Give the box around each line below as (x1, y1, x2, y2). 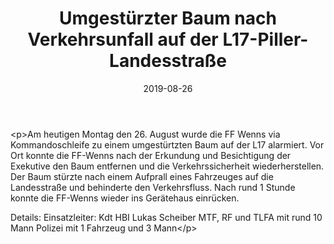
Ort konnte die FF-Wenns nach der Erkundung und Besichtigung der (10, 149, 292, 161)
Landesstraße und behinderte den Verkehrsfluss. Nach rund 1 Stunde (10, 181, 296, 193)
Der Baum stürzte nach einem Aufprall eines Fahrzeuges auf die (10, 170, 274, 182)
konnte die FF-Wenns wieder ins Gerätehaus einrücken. (10, 192, 240, 204)
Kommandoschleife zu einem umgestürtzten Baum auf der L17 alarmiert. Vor (10, 138, 325, 151)
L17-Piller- (222, 28, 309, 51)
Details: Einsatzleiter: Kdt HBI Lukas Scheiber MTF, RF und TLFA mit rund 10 (10, 211, 323, 223)
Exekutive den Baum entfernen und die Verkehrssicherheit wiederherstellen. (10, 160, 325, 172)
